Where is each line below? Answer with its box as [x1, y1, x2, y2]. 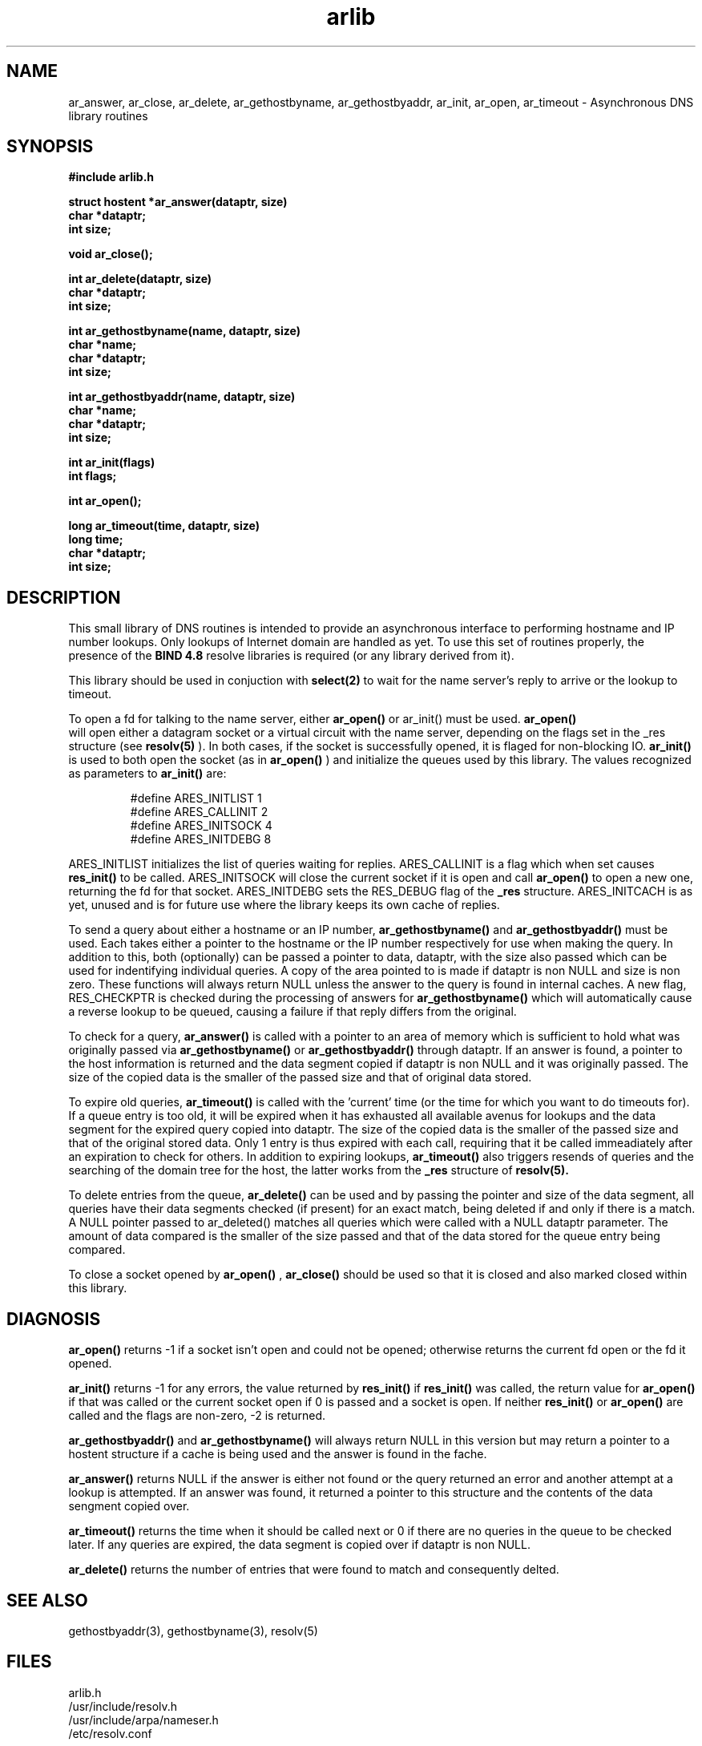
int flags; [68, 469, 117, 483]
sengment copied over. [68, 1499, 190, 1514]
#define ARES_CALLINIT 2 [130, 805, 268, 819]
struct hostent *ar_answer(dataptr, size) [68, 195, 288, 209]
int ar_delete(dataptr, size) [68, 272, 212, 286]
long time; [68, 532, 123, 547]
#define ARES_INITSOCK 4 [130, 818, 272, 833]
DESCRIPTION [6, 587, 121, 608]
